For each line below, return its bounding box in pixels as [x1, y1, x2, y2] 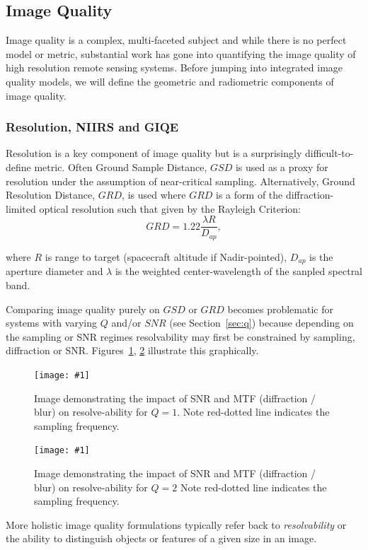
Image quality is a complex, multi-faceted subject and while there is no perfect [6, 33, 347, 47]
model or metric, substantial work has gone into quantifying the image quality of [6, 46, 356, 61]
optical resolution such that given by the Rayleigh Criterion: [39, 201, 301, 216]
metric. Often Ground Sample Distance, [34, 159, 207, 174]
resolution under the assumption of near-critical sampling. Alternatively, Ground [6, 173, 355, 188]
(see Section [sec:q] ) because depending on [169, 315, 354, 330]
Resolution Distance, [6, 187, 96, 202]
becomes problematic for [227, 301, 333, 316]
